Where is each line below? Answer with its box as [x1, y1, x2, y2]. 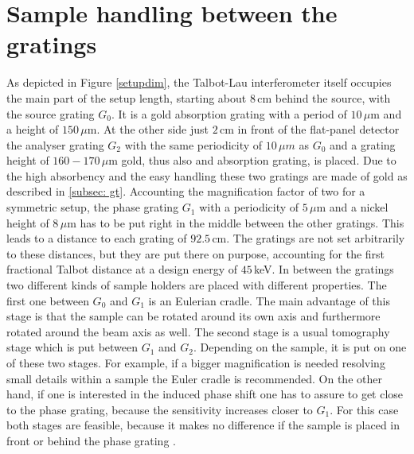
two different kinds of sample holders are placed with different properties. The [6, 277, 387, 293]
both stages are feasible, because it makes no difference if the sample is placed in [6, 417, 400, 433]
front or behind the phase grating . [6, 432, 176, 448]
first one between [6, 292, 89, 308]
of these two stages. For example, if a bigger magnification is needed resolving [6, 355, 385, 371]
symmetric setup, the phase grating [6, 199, 179, 215]
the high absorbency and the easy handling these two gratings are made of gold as [6, 167, 408, 184]
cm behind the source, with [257, 89, 391, 106]
